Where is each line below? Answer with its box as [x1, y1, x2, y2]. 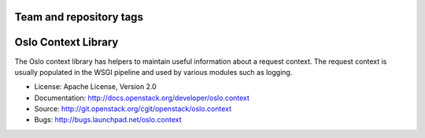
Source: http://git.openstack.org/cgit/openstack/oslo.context [34, 104, 232, 114]
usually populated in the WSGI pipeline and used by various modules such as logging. [14, 67, 293, 76]
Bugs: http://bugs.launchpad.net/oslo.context [34, 115, 182, 125]
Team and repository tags [14, 10, 143, 24]
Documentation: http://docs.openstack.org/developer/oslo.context [34, 93, 249, 103]
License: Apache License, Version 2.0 [34, 82, 157, 91]
